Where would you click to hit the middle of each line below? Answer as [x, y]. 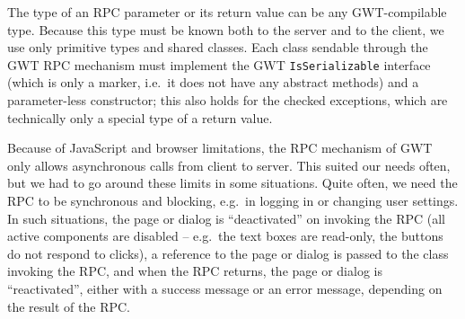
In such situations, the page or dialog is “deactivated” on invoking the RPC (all [227, 218]
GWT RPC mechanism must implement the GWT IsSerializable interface [219, 64]
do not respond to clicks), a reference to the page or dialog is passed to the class [228, 253]
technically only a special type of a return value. [140, 117]
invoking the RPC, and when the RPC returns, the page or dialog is [195, 271]
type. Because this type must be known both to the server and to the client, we [226, 29]
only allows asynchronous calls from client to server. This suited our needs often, [229, 165]
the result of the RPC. [69, 306]
